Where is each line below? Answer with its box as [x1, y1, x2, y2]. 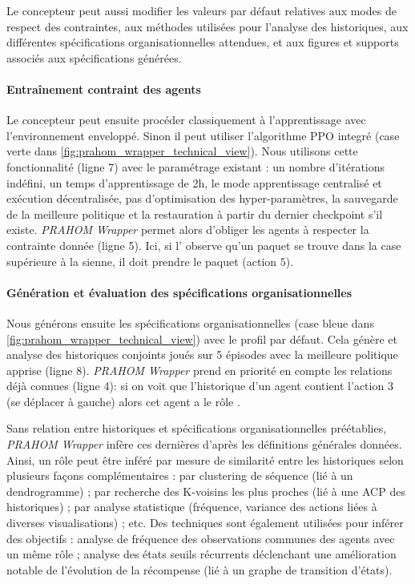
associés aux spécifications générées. [6, 49, 182, 66]
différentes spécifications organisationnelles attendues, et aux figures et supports [6, 34, 399, 50]
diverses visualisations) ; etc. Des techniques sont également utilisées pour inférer [6, 514, 404, 531]
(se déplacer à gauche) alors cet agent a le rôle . [6, 393, 240, 409]
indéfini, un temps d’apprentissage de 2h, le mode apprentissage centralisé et [6, 174, 382, 191]
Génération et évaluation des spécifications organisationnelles [6, 284, 353, 300]
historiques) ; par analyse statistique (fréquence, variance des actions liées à [6, 498, 377, 515]
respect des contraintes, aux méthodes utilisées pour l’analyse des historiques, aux [6, 18, 409, 34]
